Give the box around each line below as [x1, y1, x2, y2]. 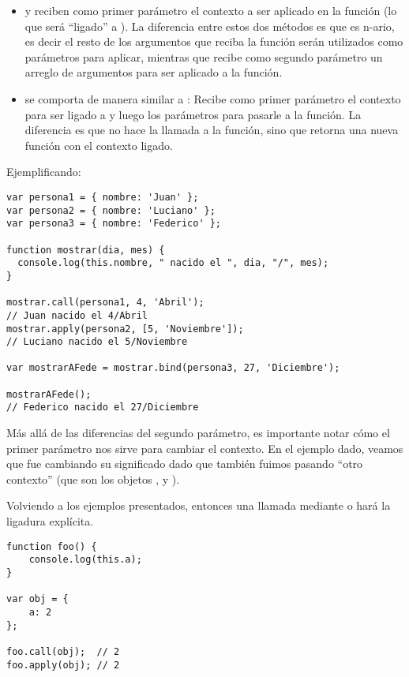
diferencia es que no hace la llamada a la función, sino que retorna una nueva [24, 122, 399, 138]
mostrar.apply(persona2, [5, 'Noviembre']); [6, 323, 244, 335]
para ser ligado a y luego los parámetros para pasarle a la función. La [24, 106, 362, 122]
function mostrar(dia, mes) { [6, 244, 165, 256]
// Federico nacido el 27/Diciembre [6, 402, 199, 413]
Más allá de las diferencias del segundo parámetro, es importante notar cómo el [6, 425, 390, 441]
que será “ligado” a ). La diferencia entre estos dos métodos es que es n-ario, [24, 17, 395, 34]
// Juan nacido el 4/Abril [6, 309, 148, 321]
